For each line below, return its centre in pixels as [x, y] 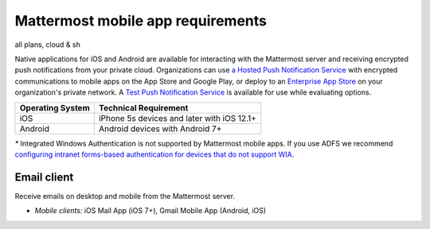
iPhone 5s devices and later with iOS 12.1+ [177, 118]
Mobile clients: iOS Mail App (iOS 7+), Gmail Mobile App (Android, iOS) [150, 211]
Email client [44, 177]
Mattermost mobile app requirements [141, 21]
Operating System [55, 107]
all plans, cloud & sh [48, 45]
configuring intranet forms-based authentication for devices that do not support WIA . [154, 154]
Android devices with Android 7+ [160, 129]
